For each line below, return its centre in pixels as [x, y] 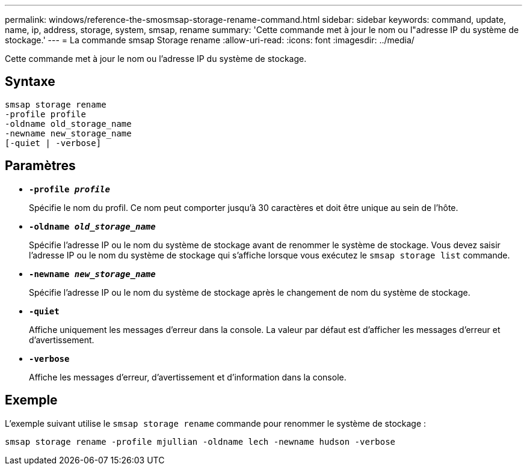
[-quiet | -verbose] [53, 143]
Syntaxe [30, 82]
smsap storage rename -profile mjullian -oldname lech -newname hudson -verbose [200, 441]
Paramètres [40, 166]
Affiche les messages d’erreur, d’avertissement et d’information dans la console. [188, 377]
